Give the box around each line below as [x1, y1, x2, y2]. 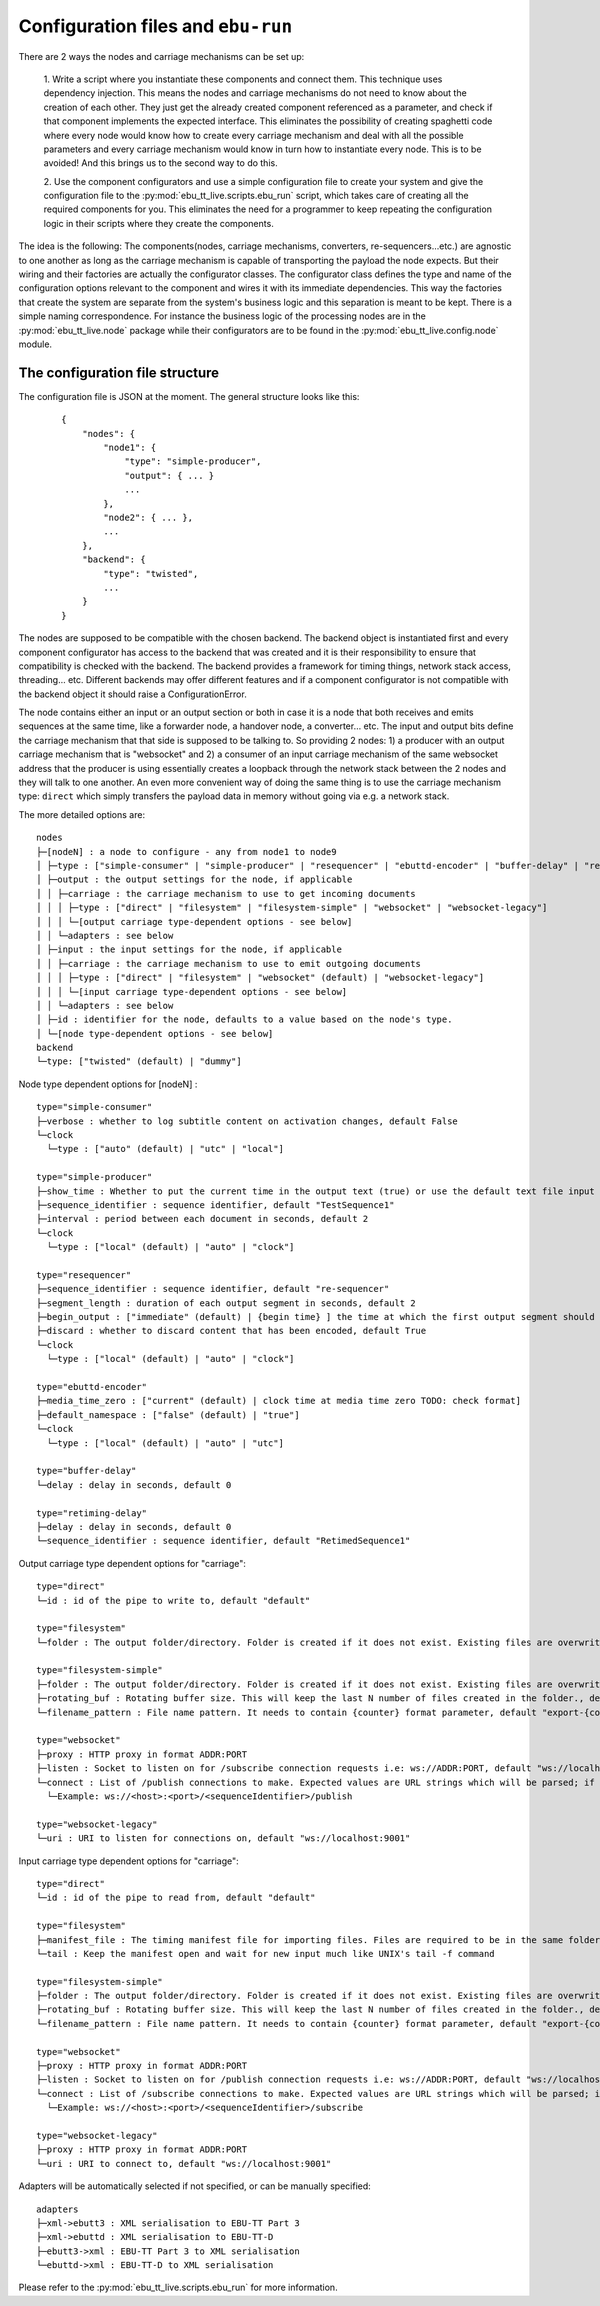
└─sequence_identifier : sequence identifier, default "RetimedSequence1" [36, 1535, 411, 1547]
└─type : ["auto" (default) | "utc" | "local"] [46, 1143, 285, 1155]
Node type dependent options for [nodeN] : [18, 1078, 198, 1090]
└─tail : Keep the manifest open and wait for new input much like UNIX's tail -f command [36, 1948, 495, 1959]
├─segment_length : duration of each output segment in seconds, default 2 [36, 1297, 416, 1309]
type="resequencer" [36, 1269, 132, 1280]
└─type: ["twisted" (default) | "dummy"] [36, 1056, 242, 1067]
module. [18, 338, 53, 350]
